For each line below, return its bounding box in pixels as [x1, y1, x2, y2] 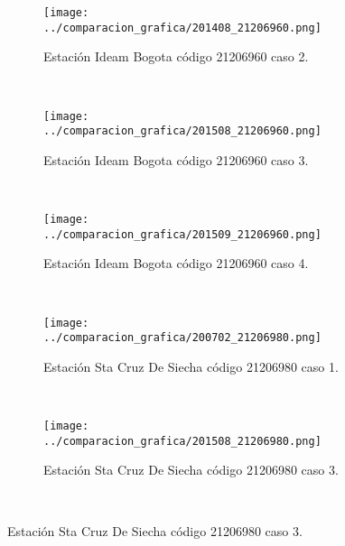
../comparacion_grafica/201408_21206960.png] [43, 21, 322, 34]
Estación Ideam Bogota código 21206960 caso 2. [43, 47, 309, 66]
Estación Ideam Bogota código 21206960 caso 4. [43, 254, 309, 273]
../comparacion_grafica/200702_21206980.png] [43, 331, 322, 345]
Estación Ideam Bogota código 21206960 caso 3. [43, 150, 309, 169]
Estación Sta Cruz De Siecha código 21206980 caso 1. [43, 356, 339, 375]
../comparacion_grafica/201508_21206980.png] [43, 434, 322, 448]
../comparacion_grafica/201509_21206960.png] [43, 227, 322, 241]
